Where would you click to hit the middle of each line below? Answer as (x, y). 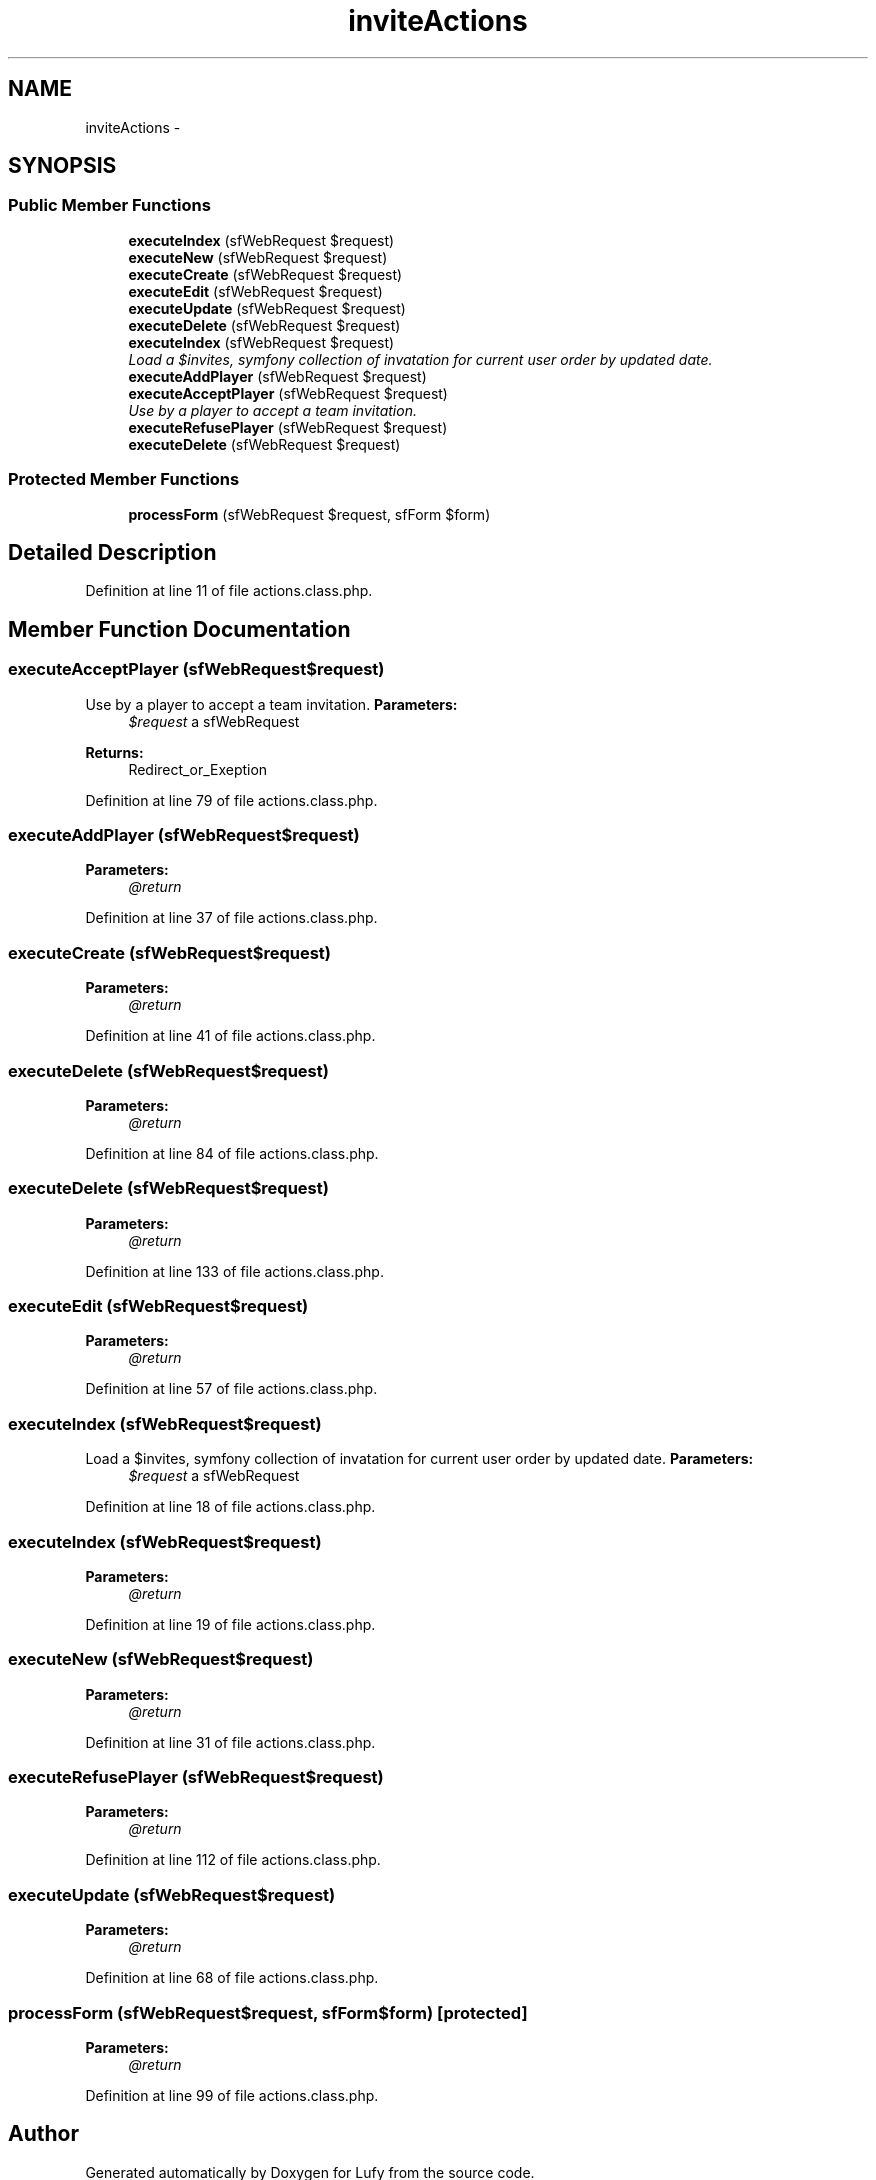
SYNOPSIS (62, 166)
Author (43, 2134)
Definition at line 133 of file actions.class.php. (234, 1271)
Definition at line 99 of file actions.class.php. (232, 2095)
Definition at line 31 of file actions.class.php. (230, 1742)
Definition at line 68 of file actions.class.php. (232, 1978)
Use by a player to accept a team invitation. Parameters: (271, 704)
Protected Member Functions (124, 479)
